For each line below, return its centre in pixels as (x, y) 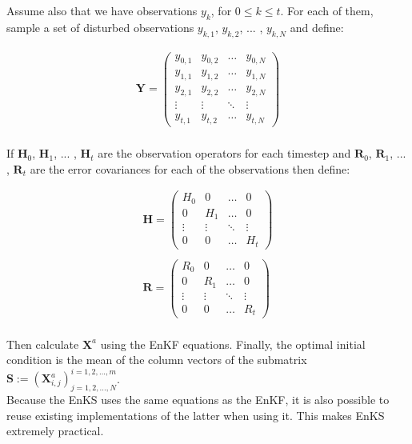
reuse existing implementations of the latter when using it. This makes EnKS (196, 415)
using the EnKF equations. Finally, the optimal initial (233, 344)
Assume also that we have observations (102, 10)
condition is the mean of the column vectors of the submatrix (157, 360)
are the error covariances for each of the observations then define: (190, 168)
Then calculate (43, 344)
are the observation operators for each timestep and (224, 153)
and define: (317, 27)
